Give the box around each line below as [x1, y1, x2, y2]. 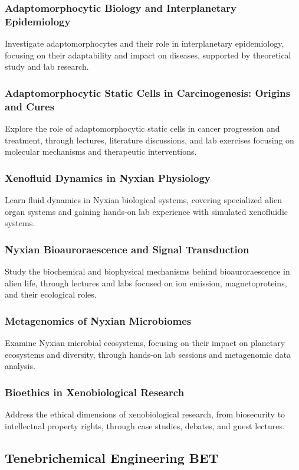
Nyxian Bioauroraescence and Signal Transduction [5, 241, 249, 256]
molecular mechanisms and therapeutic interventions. [5, 145, 197, 158]
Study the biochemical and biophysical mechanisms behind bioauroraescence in [5, 265, 290, 278]
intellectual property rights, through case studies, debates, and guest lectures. [5, 419, 285, 432]
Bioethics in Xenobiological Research [5, 384, 185, 399]
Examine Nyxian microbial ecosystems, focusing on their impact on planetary [5, 337, 285, 349]
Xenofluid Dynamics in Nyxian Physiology [5, 170, 211, 185]
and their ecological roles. [5, 288, 97, 301]
